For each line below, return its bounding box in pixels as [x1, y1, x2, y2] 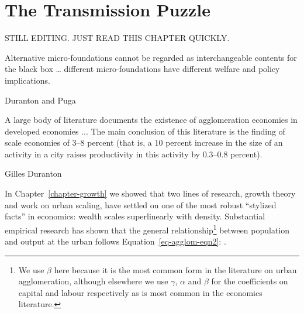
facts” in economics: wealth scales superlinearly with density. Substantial [5, 210, 265, 222]
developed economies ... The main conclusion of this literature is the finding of [5, 125, 285, 137]
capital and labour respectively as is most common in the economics [18, 286, 262, 298]
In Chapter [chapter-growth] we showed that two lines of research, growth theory [5, 187, 296, 200]
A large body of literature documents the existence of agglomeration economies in [5, 113, 298, 126]
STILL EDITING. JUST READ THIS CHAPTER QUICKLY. [5, 32, 230, 44]
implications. [5, 74, 50, 86]
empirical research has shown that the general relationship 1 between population [5, 222, 290, 236]
